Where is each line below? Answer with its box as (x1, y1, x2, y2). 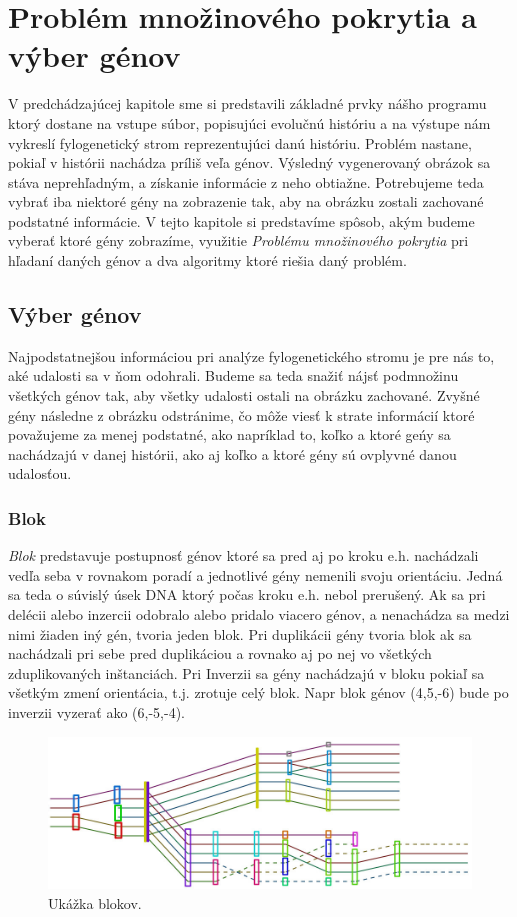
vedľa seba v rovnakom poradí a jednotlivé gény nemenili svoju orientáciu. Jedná (8, 564, 503, 585)
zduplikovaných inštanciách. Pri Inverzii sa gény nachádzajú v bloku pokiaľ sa (8, 662, 485, 683)
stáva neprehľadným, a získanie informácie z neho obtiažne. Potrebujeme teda (8, 171, 484, 192)
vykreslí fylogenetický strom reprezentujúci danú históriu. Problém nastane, (8, 132, 472, 153)
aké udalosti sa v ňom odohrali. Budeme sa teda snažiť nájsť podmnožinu (8, 365, 459, 386)
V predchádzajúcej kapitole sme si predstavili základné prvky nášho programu (8, 93, 487, 114)
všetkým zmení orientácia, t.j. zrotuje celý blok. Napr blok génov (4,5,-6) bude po (8, 682, 509, 703)
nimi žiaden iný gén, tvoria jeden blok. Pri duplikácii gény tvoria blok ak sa (8, 623, 472, 644)
